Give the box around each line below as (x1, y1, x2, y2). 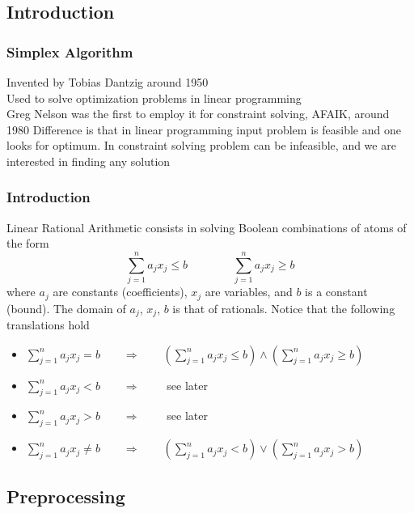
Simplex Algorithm (6, 41, 133, 61)
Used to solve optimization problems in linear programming (6, 89, 302, 106)
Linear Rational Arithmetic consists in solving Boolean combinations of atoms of (6, 218, 407, 235)
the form (6, 235, 49, 252)
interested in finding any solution (6, 152, 171, 169)
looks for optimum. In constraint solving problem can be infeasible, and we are (6, 137, 396, 154)
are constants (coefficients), (53, 283, 188, 300)
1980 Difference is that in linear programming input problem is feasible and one (6, 121, 401, 138)
